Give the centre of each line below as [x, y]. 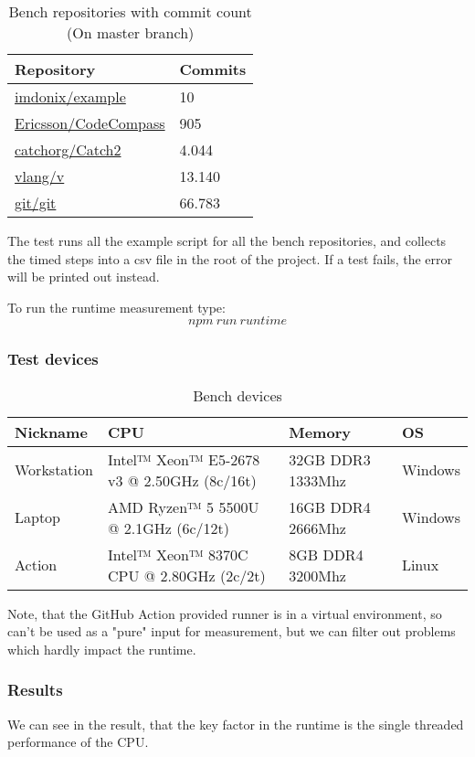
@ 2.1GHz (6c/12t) [168, 528]
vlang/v [40, 176]
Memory [320, 432]
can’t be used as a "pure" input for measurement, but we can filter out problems [232, 631]
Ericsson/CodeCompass [90, 123]
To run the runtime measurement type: [116, 307]
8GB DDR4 [326, 554]
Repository [55, 69]
